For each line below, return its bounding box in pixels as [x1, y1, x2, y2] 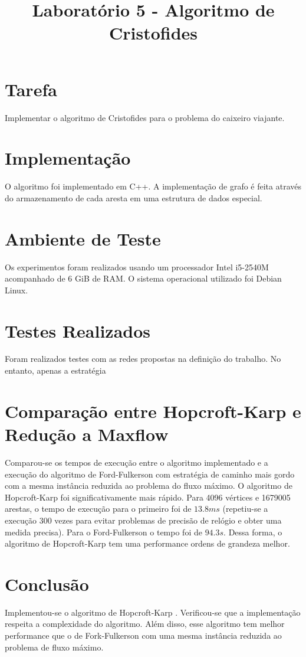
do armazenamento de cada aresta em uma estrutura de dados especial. [5, 191, 262, 204]
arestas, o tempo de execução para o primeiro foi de [5, 502, 192, 515]
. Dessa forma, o [223, 525, 282, 538]
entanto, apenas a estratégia [5, 364, 106, 377]
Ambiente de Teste [5, 226, 161, 250]
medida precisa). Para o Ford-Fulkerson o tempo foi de [5, 525, 202, 538]
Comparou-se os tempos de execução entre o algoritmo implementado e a [5, 456, 268, 468]
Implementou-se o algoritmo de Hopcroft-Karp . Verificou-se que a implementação [5, 606, 301, 618]
